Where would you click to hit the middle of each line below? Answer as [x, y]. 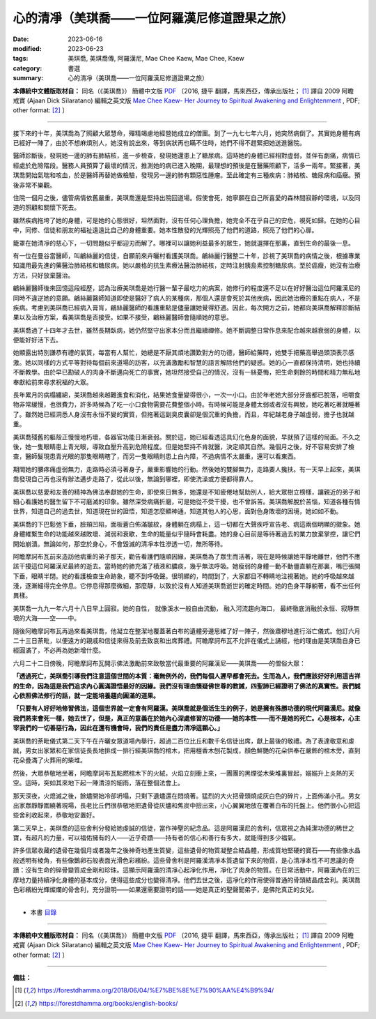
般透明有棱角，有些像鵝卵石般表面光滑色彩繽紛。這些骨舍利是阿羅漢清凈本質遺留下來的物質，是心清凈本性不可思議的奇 [183, 860]
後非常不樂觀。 [34, 185]
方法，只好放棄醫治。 [44, 275]
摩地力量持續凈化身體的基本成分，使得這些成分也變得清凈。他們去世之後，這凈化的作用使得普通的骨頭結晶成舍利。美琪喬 [187, 880]
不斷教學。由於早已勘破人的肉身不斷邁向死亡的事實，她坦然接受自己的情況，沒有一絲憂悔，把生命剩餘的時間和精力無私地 [187, 372]
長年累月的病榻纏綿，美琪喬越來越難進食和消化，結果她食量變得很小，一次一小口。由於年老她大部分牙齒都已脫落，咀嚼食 [187, 395]
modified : [27, 48]
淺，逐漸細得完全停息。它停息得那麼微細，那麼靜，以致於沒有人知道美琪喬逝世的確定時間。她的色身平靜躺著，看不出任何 [187, 586]
